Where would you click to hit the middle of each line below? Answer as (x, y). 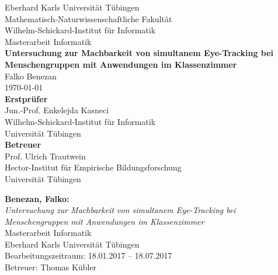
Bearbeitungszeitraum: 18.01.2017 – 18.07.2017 (88, 255)
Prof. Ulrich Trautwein (45, 156)
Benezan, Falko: (37, 198)
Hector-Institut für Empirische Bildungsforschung (93, 167)
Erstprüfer (26, 98)
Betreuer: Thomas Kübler (51, 267)
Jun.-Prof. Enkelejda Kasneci (57, 110)
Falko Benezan (31, 76)
